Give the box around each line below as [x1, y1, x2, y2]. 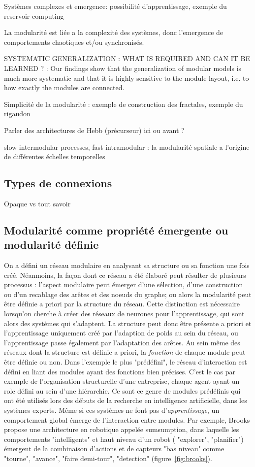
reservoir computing [4, 10, 64, 21]
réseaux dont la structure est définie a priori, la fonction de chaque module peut [4, 347, 246, 357]
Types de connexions [4, 175, 112, 191]
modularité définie [4, 237, 99, 252]
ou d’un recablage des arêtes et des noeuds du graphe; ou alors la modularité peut [4, 289, 252, 299]
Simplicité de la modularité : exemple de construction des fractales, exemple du [4, 99, 243, 109]
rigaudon [4, 108, 31, 119]
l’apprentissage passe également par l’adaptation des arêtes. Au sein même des [4, 337, 240, 347]
